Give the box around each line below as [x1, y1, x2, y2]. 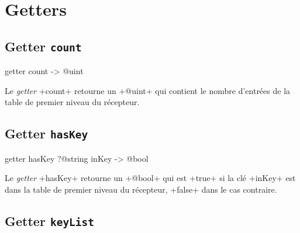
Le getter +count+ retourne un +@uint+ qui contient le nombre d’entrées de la [5, 84, 291, 96]
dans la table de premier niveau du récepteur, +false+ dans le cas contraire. [5, 183, 277, 195]
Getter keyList [5, 211, 95, 229]
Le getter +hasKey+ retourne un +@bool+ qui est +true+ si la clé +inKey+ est [5, 172, 296, 184]
